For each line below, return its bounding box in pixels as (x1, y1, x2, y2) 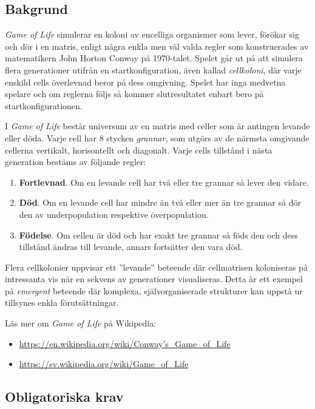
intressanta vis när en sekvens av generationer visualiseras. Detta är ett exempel (5, 272, 303, 285)
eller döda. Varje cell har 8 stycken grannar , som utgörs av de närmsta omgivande (5, 131, 310, 144)
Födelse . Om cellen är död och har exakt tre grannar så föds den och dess (19, 228, 298, 241)
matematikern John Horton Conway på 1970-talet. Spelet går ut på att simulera (5, 52, 303, 64)
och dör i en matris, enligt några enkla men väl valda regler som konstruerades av (5, 39, 309, 52)
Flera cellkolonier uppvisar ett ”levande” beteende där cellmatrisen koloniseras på (5, 260, 308, 273)
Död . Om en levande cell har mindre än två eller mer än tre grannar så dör (19, 196, 301, 209)
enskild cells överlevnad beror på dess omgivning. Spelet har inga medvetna (5, 75, 286, 88)
